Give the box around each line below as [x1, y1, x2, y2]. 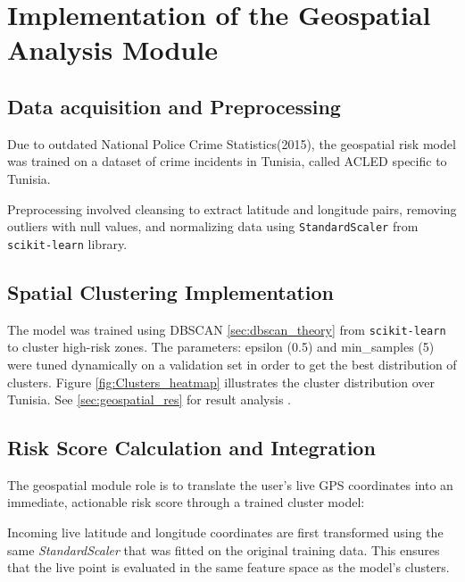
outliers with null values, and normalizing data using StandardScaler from [7, 217, 419, 236]
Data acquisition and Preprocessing [7, 92, 341, 120]
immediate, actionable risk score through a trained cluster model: [7, 493, 365, 511]
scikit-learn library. [7, 234, 128, 253]
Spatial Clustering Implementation [7, 278, 334, 305]
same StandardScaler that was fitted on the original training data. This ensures [7, 540, 440, 559]
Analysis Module [7, 31, 218, 68]
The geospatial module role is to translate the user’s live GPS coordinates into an [7, 475, 453, 494]
